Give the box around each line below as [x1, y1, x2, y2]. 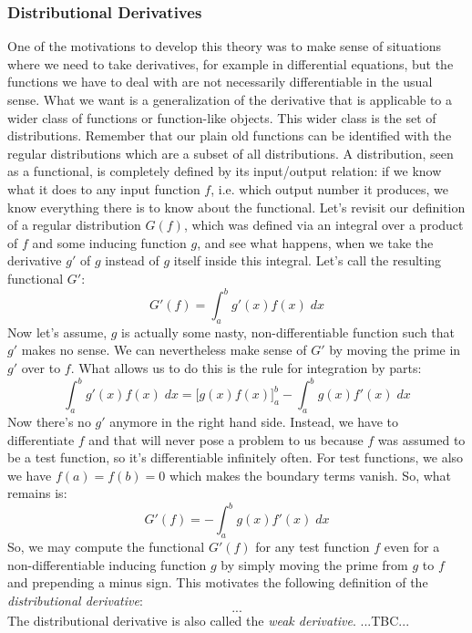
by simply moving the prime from [221, 555, 408, 574]
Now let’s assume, [7, 322, 108, 341]
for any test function [255, 537, 370, 556]
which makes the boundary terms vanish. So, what [169, 465, 452, 484]
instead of [105, 251, 159, 270]
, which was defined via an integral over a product [183, 215, 464, 234]
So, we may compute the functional [7, 537, 205, 556]
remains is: [7, 483, 67, 503]
